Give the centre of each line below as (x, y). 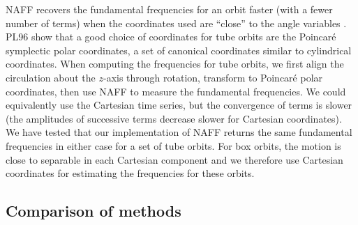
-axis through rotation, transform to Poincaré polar (213, 77)
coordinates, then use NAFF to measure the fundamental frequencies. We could (176, 91)
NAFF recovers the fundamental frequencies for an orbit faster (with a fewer (169, 9)
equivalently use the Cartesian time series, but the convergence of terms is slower (179, 105)
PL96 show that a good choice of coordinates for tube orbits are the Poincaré (171, 37)
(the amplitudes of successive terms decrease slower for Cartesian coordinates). (174, 118)
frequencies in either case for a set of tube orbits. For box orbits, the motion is (173, 145)
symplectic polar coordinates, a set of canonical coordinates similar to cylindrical (179, 50)
